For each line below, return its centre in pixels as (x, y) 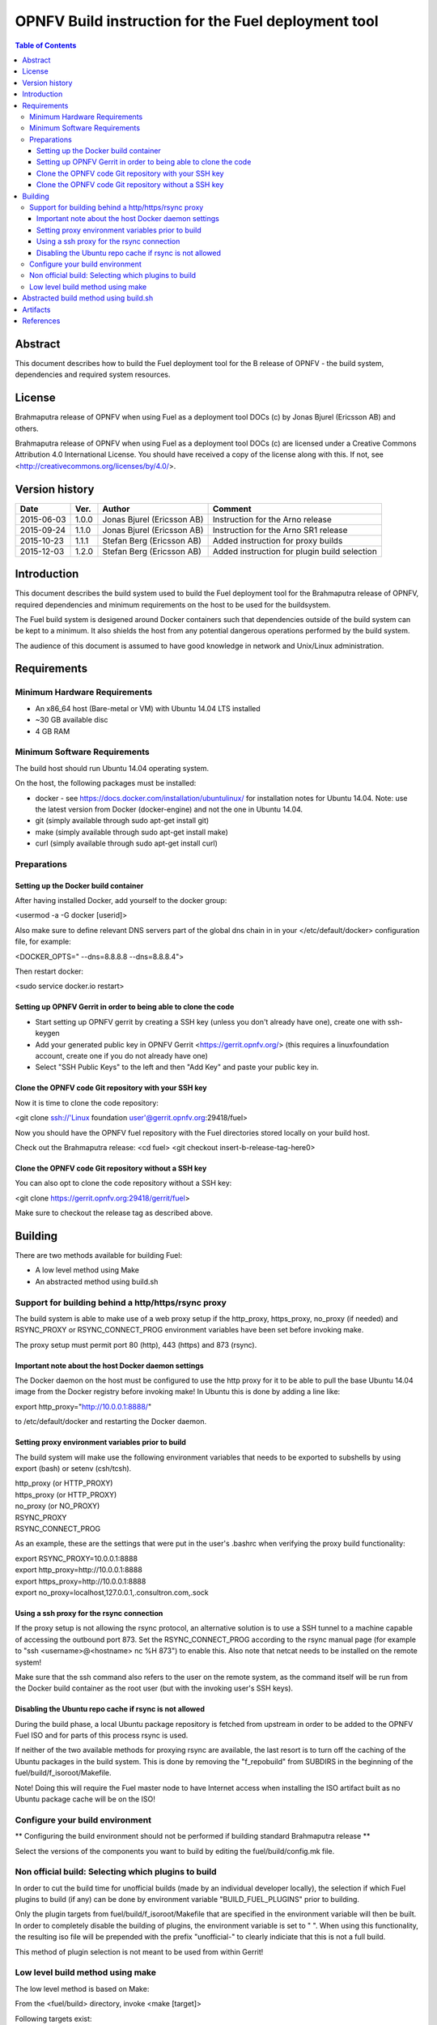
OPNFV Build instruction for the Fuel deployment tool (197, 21)
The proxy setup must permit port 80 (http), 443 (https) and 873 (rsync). (136, 1345)
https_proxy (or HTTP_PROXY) (66, 1494)
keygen (47, 1034)
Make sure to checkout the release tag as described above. (114, 1213)
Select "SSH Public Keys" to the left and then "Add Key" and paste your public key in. (177, 1067)
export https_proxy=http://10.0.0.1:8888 (81, 1581)
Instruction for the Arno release (272, 519)
